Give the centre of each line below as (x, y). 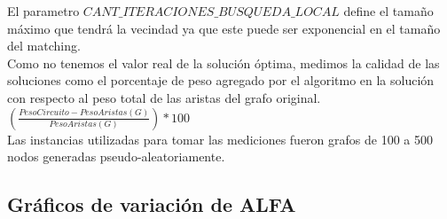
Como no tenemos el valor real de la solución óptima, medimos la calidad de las (223, 63)
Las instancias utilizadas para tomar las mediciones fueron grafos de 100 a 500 (220, 139)
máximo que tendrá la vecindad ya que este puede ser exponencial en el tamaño (224, 28)
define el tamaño (388, 11)
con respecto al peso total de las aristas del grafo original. (164, 97)
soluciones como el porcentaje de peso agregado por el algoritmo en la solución (221, 80)
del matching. (44, 46)
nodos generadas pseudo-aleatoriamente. (116, 156)
